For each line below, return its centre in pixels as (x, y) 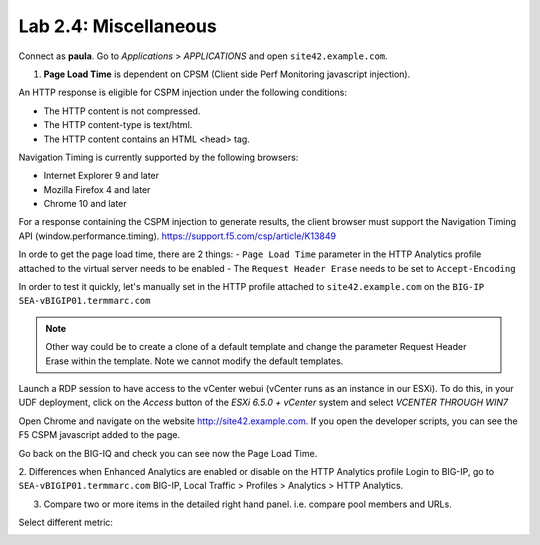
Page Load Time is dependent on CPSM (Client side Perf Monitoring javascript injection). (227, 74)
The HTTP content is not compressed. (122, 111)
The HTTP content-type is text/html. (118, 125)
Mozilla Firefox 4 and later (97, 189)
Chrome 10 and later (85, 204)
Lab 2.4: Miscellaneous (117, 26)
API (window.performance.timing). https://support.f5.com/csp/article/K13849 (177, 236)
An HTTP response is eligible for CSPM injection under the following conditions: (183, 92)
